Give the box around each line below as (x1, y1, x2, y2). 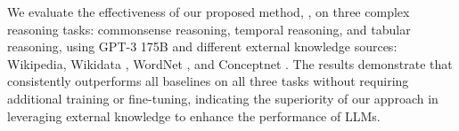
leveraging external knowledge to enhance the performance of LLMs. (7, 106, 381, 125)
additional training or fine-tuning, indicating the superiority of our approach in (7, 89, 439, 107)
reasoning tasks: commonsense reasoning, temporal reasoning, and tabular (7, 19, 411, 38)
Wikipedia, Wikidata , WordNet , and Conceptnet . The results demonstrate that (7, 54, 453, 73)
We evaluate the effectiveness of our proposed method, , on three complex (7, 3, 410, 20)
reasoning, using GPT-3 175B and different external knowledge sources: (7, 37, 398, 56)
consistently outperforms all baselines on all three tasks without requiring (7, 72, 409, 90)
